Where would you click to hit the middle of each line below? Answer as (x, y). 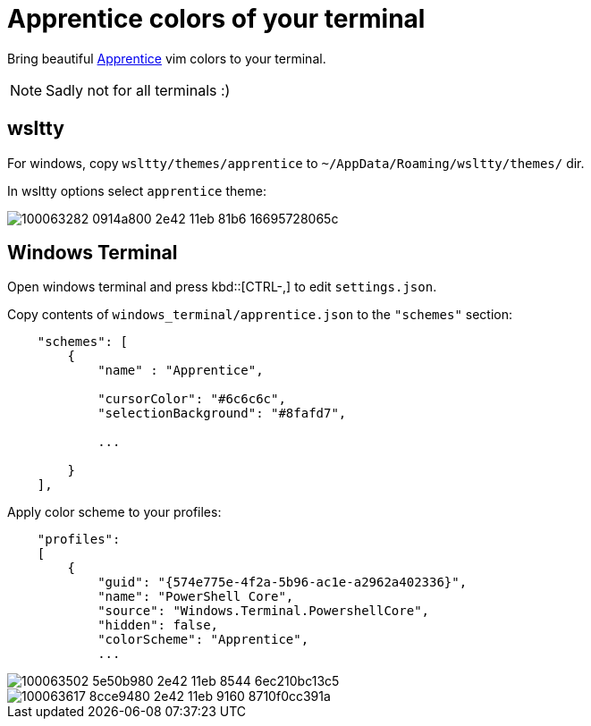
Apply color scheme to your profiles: (114, 512)
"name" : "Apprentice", (181, 371)
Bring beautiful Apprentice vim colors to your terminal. (167, 58)
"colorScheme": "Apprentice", (203, 640)
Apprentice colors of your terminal (216, 19)
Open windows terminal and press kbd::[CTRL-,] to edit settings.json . (222, 287)
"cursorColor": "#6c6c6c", (192, 399)
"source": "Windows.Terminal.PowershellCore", (264, 611)
